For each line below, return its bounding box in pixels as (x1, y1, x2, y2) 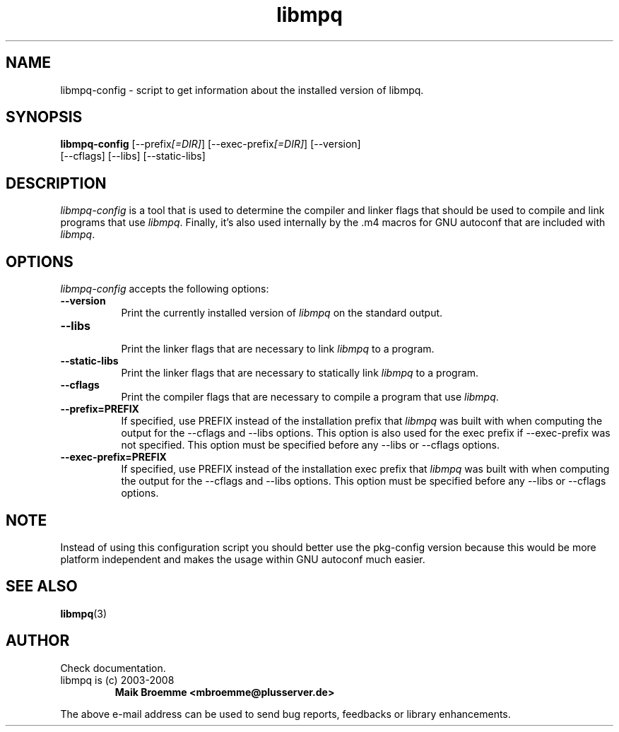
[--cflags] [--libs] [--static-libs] (60, 150, 206, 163)
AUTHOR (6, 632, 70, 650)
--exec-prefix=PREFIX (60, 451, 167, 464)
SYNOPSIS (6, 108, 83, 126)
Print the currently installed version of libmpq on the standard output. (121, 307, 443, 319)
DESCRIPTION (6, 174, 107, 192)
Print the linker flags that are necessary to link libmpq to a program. (121, 343, 435, 355)
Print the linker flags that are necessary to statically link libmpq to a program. (121, 367, 479, 379)
